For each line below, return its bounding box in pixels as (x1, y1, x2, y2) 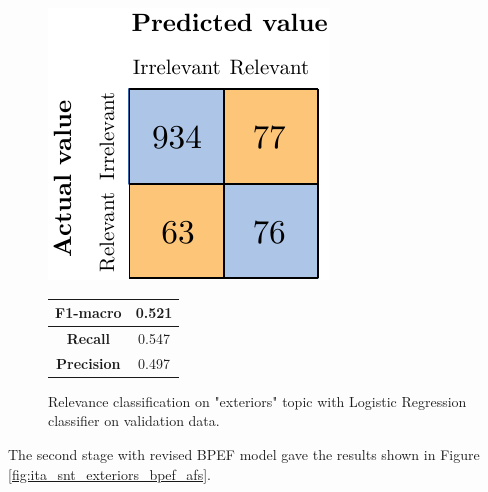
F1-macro (55, 302, 122, 323)
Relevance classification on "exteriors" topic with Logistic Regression (48, 390, 467, 411)
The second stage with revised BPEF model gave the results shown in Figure (8, 444, 480, 465)
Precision (56, 352, 121, 373)
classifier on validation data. (48, 410, 220, 431)
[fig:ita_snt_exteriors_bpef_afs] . (8, 463, 211, 484)
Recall (66, 327, 110, 348)
